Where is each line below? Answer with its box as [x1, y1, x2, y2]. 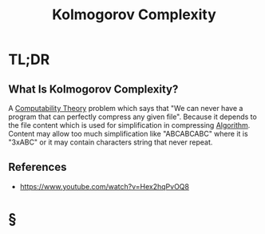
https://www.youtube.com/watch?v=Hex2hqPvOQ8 [19, 181, 190, 191]
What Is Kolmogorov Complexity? [8, 82, 179, 96]
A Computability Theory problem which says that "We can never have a [8, 104, 243, 113]
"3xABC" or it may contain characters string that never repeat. [8, 137, 213, 147]
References [8, 161, 67, 174]
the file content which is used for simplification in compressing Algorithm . [8, 121, 251, 129]
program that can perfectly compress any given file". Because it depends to [8, 112, 257, 121]
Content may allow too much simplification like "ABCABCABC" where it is [8, 129, 249, 138]
